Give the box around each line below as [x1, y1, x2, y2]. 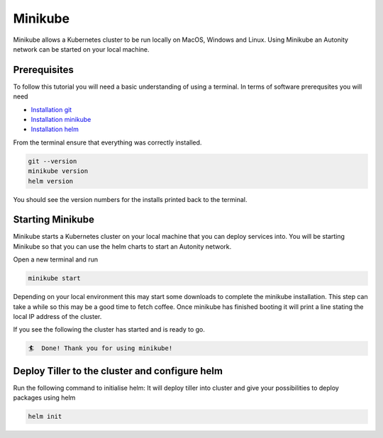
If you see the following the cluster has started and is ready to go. [13, 325, 206, 334]
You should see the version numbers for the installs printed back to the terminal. [13, 195, 248, 203]
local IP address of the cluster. [13, 312, 102, 320]
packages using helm [13, 393, 76, 402]
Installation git [30, 105, 72, 113]
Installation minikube [30, 116, 91, 124]
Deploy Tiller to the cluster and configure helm [13, 365, 223, 377]
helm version [28, 177, 74, 185]
